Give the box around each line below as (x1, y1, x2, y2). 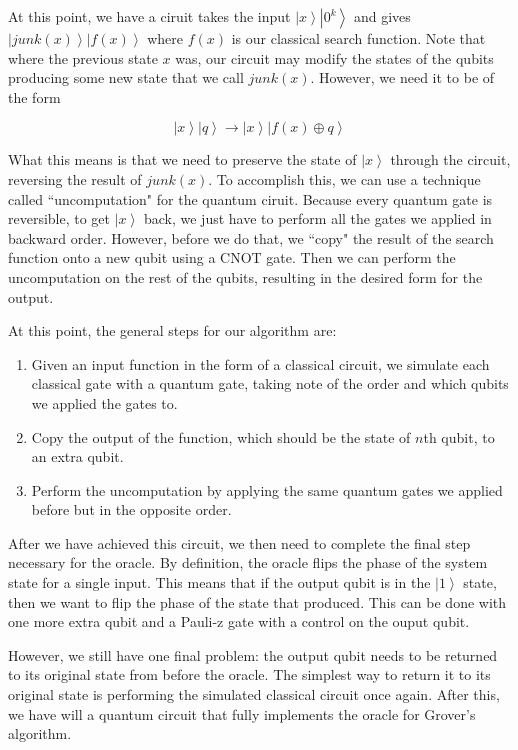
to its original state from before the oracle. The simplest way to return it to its (8, 664, 491, 685)
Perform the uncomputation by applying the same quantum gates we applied (31, 479, 503, 500)
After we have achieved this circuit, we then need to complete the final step (8, 532, 471, 553)
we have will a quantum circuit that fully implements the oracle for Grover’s (8, 703, 476, 724)
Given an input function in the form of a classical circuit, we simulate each (31, 353, 490, 374)
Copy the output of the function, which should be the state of (31, 426, 411, 447)
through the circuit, (390, 149, 511, 170)
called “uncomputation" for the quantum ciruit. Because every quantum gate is (8, 188, 493, 209)
